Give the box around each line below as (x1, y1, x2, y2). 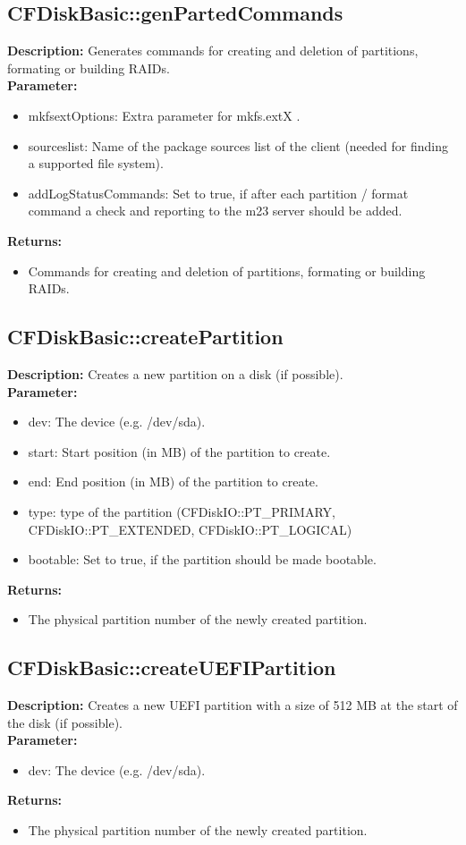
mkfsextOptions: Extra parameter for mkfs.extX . (28, 106, 301, 124)
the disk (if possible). (7, 713, 123, 731)
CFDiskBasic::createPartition (7, 323, 284, 351)
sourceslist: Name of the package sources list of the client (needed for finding (28, 136, 448, 155)
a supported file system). (28, 154, 164, 173)
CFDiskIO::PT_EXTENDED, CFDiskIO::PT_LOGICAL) (28, 520, 352, 538)
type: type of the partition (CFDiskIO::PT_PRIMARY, (28, 502, 335, 520)
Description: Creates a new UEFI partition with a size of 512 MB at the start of (7, 696, 458, 714)
